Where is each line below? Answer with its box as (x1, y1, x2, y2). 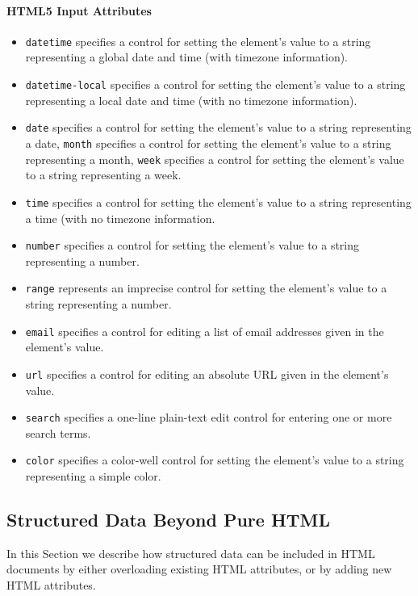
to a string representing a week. (25, 166, 182, 183)
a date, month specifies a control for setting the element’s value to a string (25, 134, 391, 151)
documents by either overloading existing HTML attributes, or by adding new (6, 560, 392, 577)
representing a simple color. (25, 468, 161, 485)
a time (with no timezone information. (25, 209, 215, 226)
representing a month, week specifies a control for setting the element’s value (25, 150, 404, 167)
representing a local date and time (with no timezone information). (25, 91, 357, 108)
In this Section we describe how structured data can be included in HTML (6, 544, 375, 561)
